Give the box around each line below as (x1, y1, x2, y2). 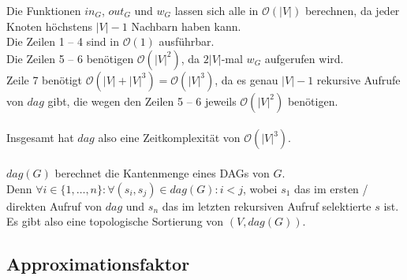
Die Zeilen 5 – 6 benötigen (6, 50, 134, 66)
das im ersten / (294, 180, 368, 196)
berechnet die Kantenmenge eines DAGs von (54, 164, 270, 181)
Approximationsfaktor (6, 252, 190, 276)
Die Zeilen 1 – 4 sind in (6, 33, 119, 50)
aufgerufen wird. (264, 50, 344, 66)
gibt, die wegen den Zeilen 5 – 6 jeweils (47, 92, 237, 109)
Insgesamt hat (6, 129, 74, 146)
